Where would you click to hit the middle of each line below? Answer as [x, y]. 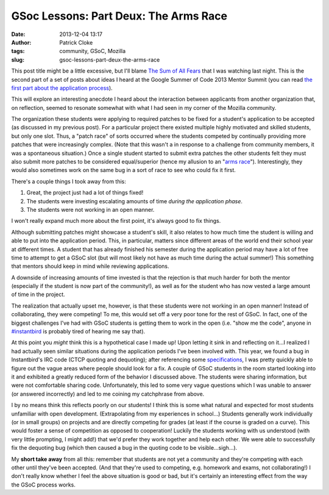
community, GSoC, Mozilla [93, 51]
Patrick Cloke [76, 42]
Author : [21, 42]
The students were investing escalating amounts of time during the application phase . [135, 201]
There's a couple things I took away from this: [69, 181]
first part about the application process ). [62, 88]
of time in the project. [38, 294]
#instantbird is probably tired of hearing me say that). [78, 331]
